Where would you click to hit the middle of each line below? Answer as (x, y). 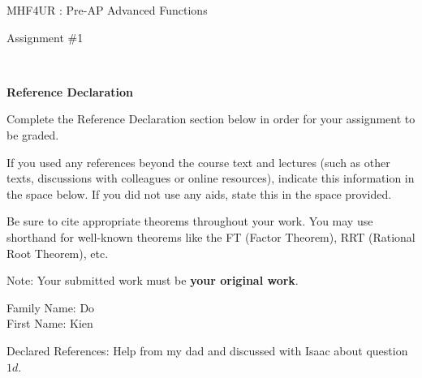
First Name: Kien (50, 323)
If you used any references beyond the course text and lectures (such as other (198, 162)
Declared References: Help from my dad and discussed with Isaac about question (207, 350)
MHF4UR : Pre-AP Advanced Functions (107, 10)
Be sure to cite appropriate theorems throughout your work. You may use (190, 221)
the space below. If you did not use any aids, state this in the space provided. (199, 193)
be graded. (33, 134)
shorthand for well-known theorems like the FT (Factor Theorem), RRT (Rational (211, 236)
